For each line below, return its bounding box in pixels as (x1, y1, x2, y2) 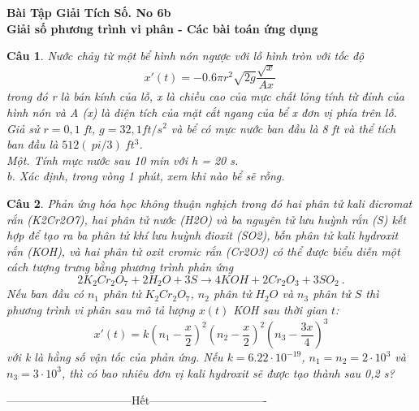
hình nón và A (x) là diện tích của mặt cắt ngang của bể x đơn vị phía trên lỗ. (6, 103, 397, 120)
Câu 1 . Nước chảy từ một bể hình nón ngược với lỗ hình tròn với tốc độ (6, 47, 365, 64)
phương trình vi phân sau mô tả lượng (6, 301, 195, 318)
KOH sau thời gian (233, 301, 327, 318)
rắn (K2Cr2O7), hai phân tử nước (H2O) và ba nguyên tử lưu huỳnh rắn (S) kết (6, 210, 406, 227)
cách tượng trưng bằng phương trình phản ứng (6, 258, 234, 275)
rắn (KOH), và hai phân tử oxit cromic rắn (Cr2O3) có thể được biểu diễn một (6, 242, 400, 259)
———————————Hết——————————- (6, 392, 267, 409)
